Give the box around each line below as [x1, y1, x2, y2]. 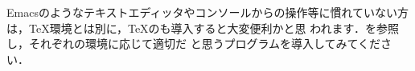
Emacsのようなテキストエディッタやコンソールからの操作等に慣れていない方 [6, 4, 409, 20]
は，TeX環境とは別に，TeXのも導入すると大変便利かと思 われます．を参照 [6, 19, 400, 36]
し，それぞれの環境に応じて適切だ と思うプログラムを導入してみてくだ [6, 35, 381, 52]
